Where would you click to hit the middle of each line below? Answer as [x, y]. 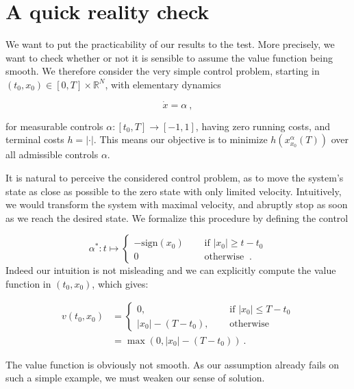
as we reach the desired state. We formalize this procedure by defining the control [177, 217]
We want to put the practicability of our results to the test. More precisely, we [170, 44]
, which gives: [120, 283]
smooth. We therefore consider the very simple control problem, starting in [163, 71]
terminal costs [35, 139]
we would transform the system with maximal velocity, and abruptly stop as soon [177, 204]
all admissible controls [52, 154]
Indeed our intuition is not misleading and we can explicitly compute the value [171, 270]
